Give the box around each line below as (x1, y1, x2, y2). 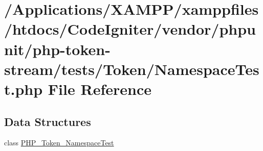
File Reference (48, 78, 151, 99)
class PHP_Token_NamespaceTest (4, 137, 114, 148)
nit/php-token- (4, 38, 111, 59)
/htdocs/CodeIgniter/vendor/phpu (4, 18, 256, 39)
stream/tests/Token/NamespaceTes (4, 58, 259, 79)
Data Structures (4, 113, 91, 129)
